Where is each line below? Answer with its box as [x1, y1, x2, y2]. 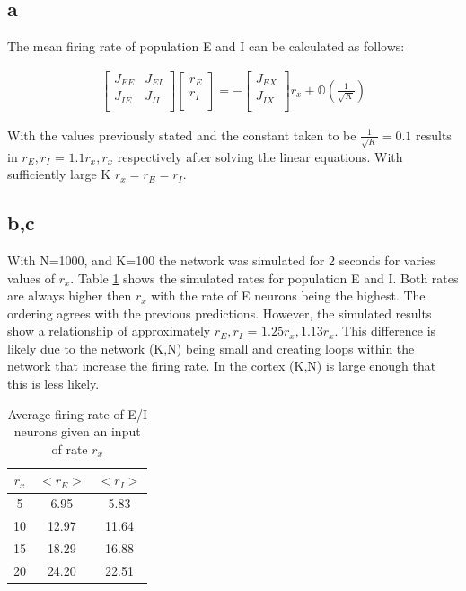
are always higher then [7, 286, 132, 305]
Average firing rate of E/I [7, 404, 147, 423]
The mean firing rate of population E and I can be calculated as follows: [7, 37, 405, 56]
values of [7, 268, 55, 287]
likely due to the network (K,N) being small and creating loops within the [7, 338, 415, 357]
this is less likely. [7, 374, 100, 393]
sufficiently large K [7, 165, 111, 184]
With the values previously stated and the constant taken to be [7, 125, 356, 144]
